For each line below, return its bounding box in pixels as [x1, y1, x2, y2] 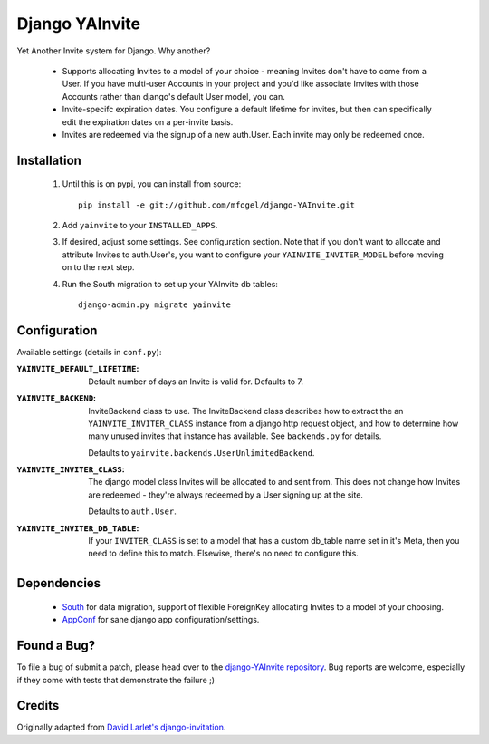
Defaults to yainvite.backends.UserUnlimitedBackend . [88, 447, 315, 458]
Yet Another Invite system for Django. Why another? [16, 45, 211, 56]
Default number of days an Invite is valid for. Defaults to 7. [88, 376, 303, 387]
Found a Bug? [16, 638, 96, 653]
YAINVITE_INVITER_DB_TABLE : [16, 522, 139, 534]
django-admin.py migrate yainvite [78, 300, 231, 310]
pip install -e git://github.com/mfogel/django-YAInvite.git [78, 199, 355, 210]
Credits [16, 698, 60, 713]
